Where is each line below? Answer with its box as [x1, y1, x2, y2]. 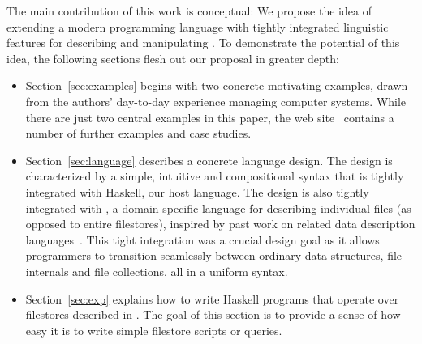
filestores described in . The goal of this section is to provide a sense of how [25, 306, 401, 323]
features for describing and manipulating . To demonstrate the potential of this [6, 34, 400, 51]
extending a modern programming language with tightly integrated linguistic [6, 18, 389, 35]
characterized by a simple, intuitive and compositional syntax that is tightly [25, 168, 404, 185]
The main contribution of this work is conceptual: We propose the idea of [6, 2, 372, 19]
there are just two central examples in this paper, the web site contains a [25, 108, 394, 125]
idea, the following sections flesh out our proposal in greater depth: [6, 49, 339, 66]
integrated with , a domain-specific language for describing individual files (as [25, 199, 411, 216]
